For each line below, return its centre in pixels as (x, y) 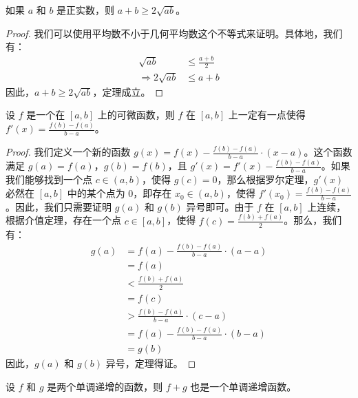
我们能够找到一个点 (49, 179)
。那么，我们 (313, 220)
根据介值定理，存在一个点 (63, 220)
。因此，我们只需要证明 (59, 206)
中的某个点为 (96, 193)
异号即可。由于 (220, 206)
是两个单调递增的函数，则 (105, 386)
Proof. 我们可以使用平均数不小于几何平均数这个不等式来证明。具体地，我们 (174, 33)
